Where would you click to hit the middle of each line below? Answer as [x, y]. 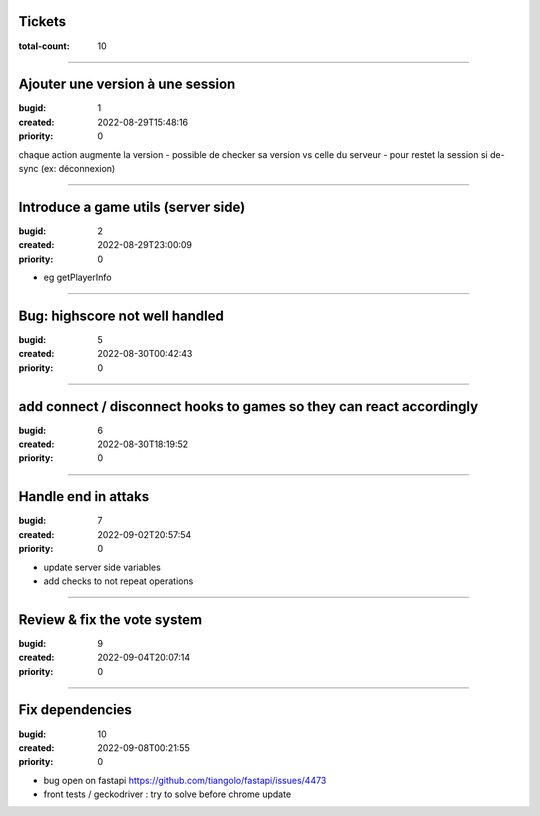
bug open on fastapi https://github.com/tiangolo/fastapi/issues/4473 [185, 780]
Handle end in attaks [84, 496]
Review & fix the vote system [110, 619]
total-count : [44, 46]
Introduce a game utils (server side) [132, 206]
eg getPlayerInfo [77, 277]
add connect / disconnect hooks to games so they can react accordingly [248, 406]
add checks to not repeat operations [118, 581]
